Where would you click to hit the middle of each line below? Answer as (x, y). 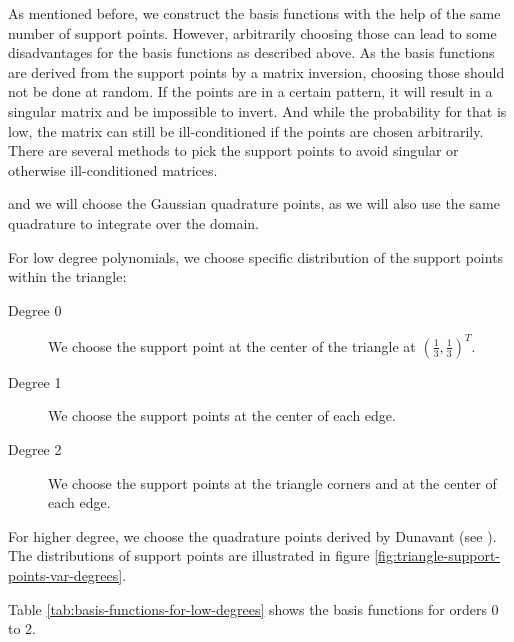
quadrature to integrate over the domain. (134, 222)
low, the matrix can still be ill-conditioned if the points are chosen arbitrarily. (246, 130)
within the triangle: (67, 276)
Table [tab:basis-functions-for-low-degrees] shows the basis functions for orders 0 (253, 608)
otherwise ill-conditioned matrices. (113, 169)
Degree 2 (35, 449)
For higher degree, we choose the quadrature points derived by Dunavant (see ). (252, 535)
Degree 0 (35, 309)
